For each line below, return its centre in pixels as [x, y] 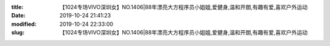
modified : [24, 24]
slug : [18, 33]
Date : [18, 16]
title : [17, 7]
